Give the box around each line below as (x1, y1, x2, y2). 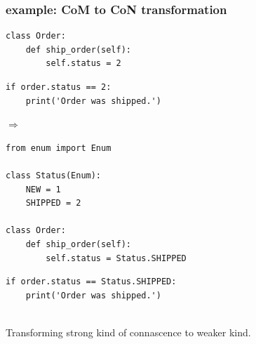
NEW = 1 (25, 184, 61, 194)
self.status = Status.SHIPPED (46, 253, 187, 263)
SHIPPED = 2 (25, 198, 81, 209)
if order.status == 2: (6, 82, 112, 92)
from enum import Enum (6, 143, 112, 153)
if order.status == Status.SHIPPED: (6, 277, 177, 287)
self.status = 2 (46, 58, 121, 69)
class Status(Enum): (6, 170, 102, 180)
